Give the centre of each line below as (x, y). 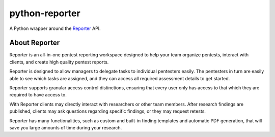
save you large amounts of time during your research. (66, 127)
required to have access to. (38, 95)
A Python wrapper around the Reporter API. (55, 28)
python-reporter (45, 13)
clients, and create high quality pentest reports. (59, 62)
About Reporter (35, 43)
